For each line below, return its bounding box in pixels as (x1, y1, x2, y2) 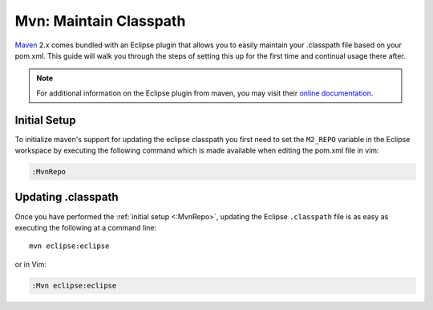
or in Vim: (14, 259, 47, 269)
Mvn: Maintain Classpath (14, 12, 186, 30)
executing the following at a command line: (14, 222, 157, 232)
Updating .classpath (14, 190, 119, 204)
